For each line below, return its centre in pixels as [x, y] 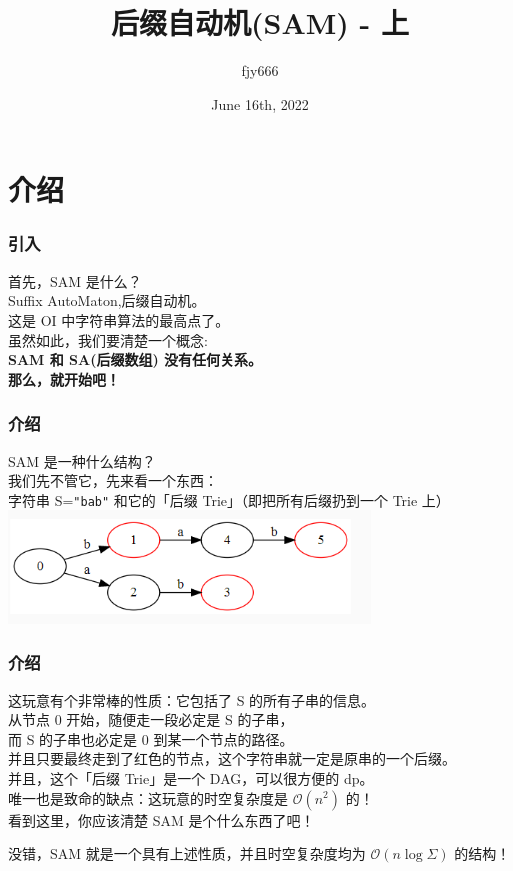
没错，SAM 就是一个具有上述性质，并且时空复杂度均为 [187, 853]
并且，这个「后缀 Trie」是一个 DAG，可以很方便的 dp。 [191, 777]
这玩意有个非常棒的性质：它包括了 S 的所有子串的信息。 [192, 699]
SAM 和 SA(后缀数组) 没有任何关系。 [135, 359]
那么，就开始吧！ [64, 378]
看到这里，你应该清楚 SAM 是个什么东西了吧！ [161, 819]
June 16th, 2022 [260, 103]
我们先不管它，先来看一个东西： [113, 480]
